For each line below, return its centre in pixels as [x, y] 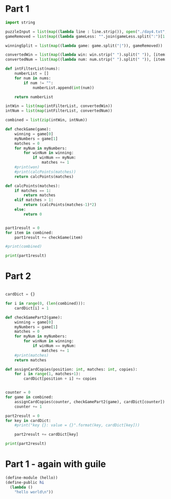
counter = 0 [18, 392]
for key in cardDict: [28, 421]
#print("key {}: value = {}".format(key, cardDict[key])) [77, 425]
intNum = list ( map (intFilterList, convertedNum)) [59, 111]
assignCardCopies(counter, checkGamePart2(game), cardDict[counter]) [90, 402]
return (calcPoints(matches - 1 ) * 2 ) [60, 205]
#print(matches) [32, 355]
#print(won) [27, 167]
